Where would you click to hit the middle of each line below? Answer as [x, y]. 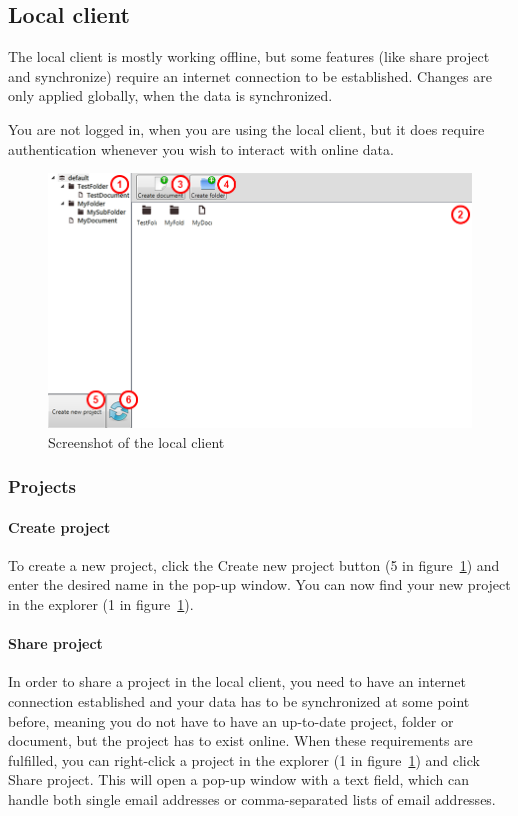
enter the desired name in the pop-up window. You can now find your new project [259, 584]
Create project [59, 526]
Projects [42, 486]
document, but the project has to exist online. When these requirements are [240, 740]
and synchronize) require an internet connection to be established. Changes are [250, 75]
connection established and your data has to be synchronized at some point [239, 700]
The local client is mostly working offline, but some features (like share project [249, 56]
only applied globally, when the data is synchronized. [170, 95]
